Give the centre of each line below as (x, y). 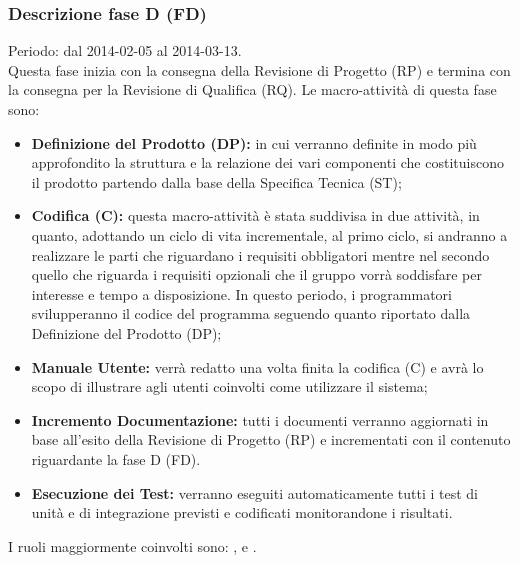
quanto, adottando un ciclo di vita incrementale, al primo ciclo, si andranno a (269, 234)
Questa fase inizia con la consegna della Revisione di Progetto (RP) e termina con (259, 69)
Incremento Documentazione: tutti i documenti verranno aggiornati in (260, 419)
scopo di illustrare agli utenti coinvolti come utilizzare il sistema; (229, 386)
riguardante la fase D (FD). (116, 458)
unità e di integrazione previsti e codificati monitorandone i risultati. (242, 512)
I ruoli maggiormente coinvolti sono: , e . (132, 545)
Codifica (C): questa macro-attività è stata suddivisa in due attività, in (255, 215)
